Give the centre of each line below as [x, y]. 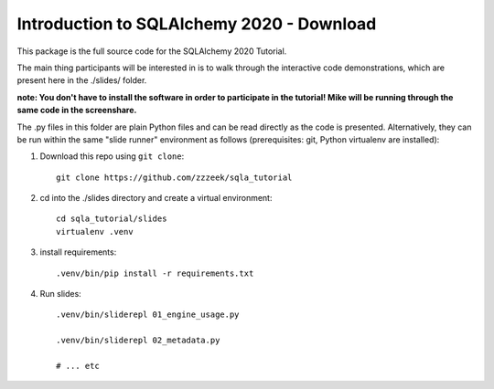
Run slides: [60, 294]
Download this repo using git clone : [112, 156]
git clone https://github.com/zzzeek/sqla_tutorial [174, 177]
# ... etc [78, 366]
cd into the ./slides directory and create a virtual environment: [156, 198]
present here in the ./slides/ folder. [82, 80]
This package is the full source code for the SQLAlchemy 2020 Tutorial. [152, 51]
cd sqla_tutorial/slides [112, 219]
